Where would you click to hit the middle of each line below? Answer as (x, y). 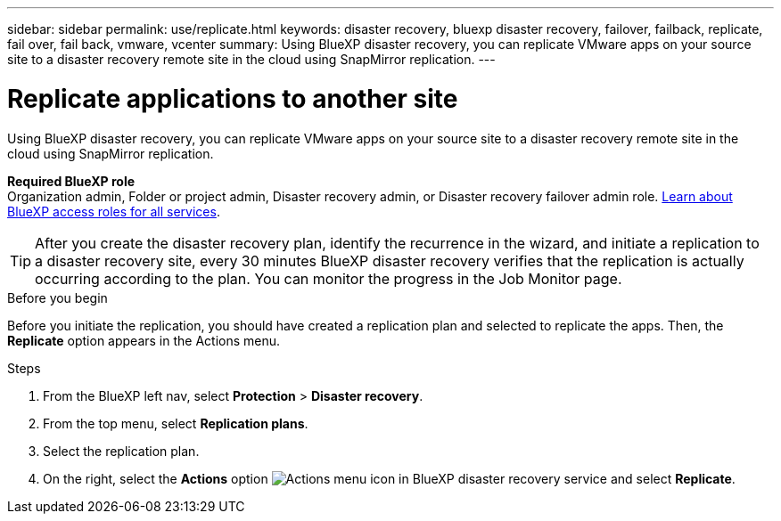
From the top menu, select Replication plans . (176, 423)
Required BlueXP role (71, 181)
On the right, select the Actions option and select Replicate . (389, 478)
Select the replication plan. (121, 451)
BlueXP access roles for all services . (114, 211)
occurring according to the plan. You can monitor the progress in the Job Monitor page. (329, 278)
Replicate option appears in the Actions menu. (144, 340)
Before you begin (58, 297)
